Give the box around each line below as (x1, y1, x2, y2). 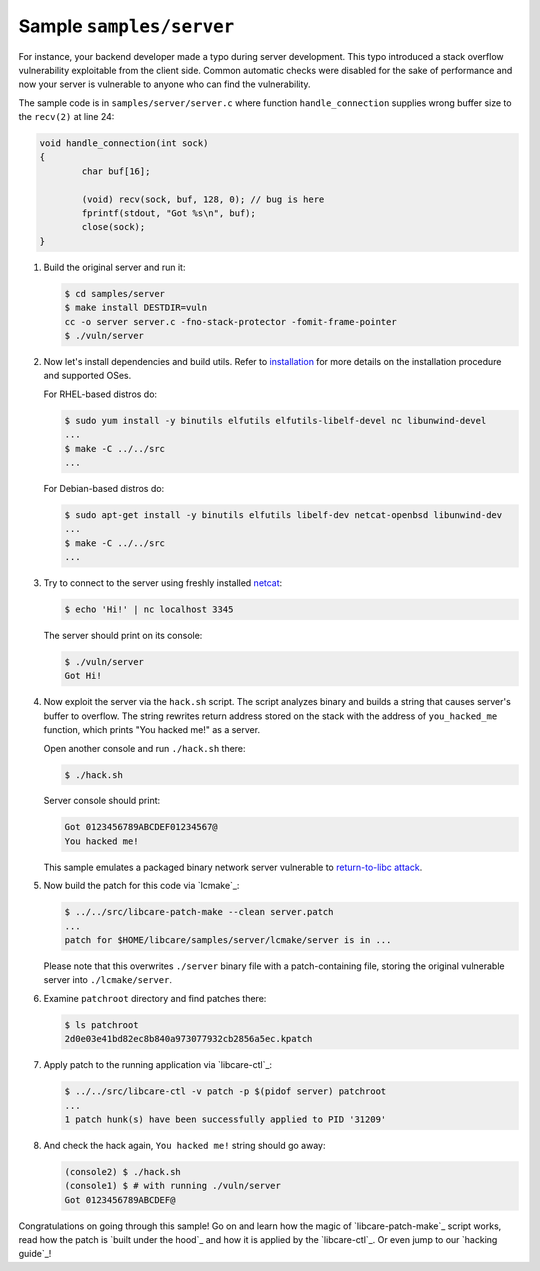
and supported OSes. (43, 370, 132, 382)
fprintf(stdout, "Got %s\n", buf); (81, 208, 257, 219)
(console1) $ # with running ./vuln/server (64, 1180, 282, 1192)
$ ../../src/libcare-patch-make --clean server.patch (64, 906, 334, 918)
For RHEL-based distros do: (43, 388, 158, 400)
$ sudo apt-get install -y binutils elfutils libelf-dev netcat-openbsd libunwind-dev (64, 509, 503, 520)
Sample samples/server (18, 15, 235, 37)
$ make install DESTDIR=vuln (64, 302, 208, 314)
